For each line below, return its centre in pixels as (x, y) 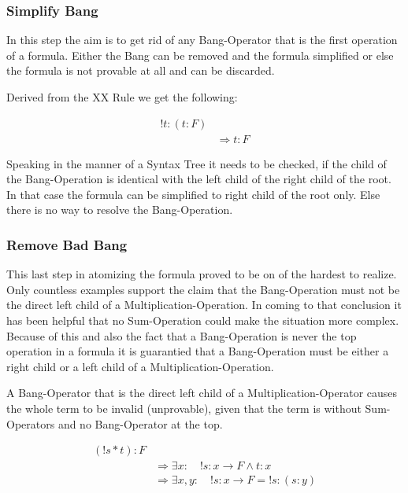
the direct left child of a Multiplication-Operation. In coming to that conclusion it (204, 305)
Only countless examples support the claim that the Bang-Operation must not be (203, 289)
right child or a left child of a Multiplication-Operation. (140, 366)
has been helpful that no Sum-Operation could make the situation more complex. (203, 320)
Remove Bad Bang (67, 244)
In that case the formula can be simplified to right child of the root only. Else (193, 194)
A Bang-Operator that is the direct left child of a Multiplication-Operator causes (202, 393)
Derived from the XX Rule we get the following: (122, 97)
